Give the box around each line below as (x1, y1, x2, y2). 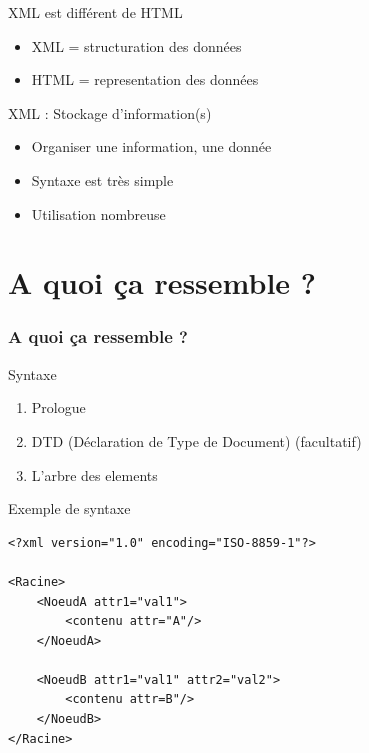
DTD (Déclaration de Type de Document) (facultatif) (31, 430, 362, 451)
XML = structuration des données (31, 35, 242, 56)
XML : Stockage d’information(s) (8, 102, 212, 123)
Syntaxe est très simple (31, 169, 174, 190)
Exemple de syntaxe (8, 498, 131, 519)
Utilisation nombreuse (31, 203, 166, 224)
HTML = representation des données (31, 69, 259, 90)
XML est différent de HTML (8, 2, 183, 22)
